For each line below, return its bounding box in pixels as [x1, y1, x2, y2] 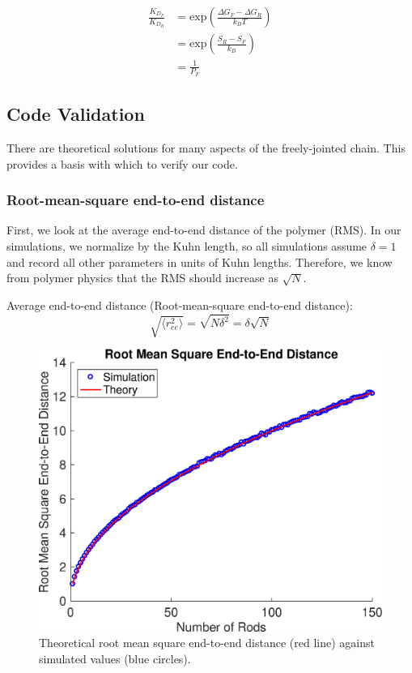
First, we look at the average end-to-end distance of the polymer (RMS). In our [6, 221, 401, 238]
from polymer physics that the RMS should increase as [6, 269, 278, 286]
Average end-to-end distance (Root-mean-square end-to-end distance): [6, 296, 353, 313]
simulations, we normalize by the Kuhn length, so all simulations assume [6, 238, 367, 255]
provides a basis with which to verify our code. [6, 155, 238, 172]
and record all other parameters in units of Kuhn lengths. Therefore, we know [6, 253, 393, 270]
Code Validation [6, 101, 145, 126]
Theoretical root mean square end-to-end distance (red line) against [39, 634, 375, 651]
